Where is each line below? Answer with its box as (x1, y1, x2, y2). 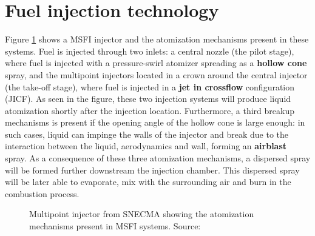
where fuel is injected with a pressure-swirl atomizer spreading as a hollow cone (5, 56, 307, 69)
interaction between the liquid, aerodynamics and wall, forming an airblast (5, 140, 287, 152)
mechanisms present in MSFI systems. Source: (29, 220, 201, 232)
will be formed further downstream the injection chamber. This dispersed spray (5, 163, 300, 176)
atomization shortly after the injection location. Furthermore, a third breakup (5, 104, 295, 116)
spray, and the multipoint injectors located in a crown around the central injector (5, 68, 308, 81)
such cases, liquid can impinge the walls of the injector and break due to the (5, 127, 289, 140)
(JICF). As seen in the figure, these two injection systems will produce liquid (5, 92, 291, 105)
